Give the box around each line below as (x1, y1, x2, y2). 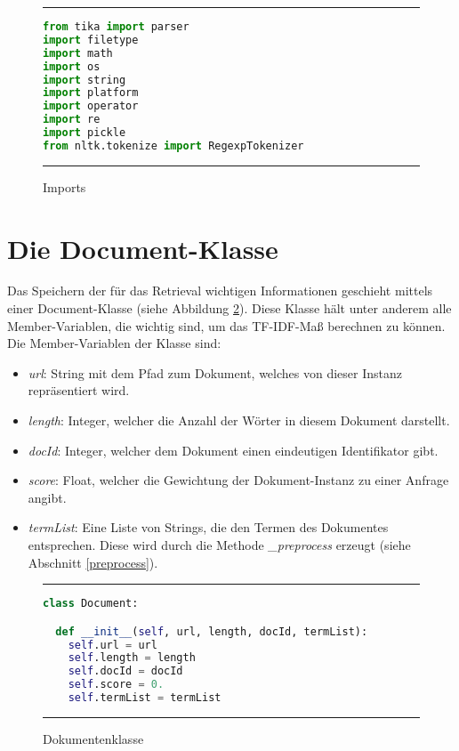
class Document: (43, 597, 139, 610)
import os (43, 60, 101, 73)
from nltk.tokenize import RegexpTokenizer (43, 139, 304, 152)
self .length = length (68, 651, 196, 665)
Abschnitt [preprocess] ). (28, 553, 158, 571)
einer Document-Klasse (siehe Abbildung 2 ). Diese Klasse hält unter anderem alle (7, 299, 452, 318)
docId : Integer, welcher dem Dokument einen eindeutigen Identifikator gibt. (28, 440, 439, 459)
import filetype (43, 33, 139, 46)
